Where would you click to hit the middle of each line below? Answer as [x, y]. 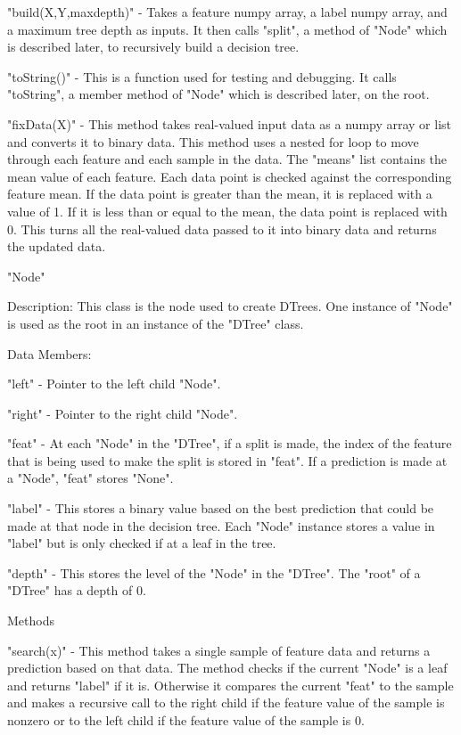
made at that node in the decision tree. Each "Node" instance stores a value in [221, 525]
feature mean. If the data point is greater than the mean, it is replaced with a [220, 194]
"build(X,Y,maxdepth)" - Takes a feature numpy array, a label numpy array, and [227, 12]
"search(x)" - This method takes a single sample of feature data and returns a [219, 650]
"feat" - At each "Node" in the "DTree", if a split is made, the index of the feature [230, 443]
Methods [31, 621]
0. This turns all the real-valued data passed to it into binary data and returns [222, 229]
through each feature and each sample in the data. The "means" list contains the [227, 159]
